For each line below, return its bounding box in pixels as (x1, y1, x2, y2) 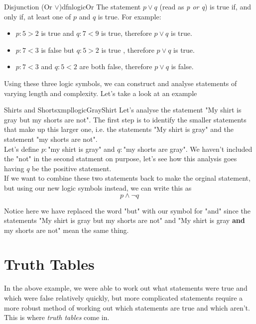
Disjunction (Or (4, 1, 52, 11)
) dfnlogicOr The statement (59, 1, 141, 11)
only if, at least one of (4, 11, 71, 21)
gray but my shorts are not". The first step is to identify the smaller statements (4, 114, 247, 124)
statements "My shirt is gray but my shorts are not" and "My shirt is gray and (4, 215, 245, 225)
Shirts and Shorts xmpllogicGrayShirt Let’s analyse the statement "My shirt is (4, 105, 242, 115)
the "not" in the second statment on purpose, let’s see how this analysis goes (4, 153, 237, 164)
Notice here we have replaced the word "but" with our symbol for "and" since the (4, 205, 251, 216)
